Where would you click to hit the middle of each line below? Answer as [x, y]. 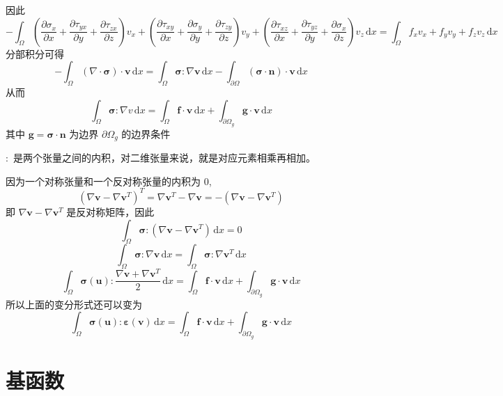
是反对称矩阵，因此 [110, 211]
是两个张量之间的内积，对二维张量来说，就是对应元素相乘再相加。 [164, 158]
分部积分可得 [35, 53]
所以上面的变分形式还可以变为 [74, 304]
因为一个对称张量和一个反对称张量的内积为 [103, 181]
